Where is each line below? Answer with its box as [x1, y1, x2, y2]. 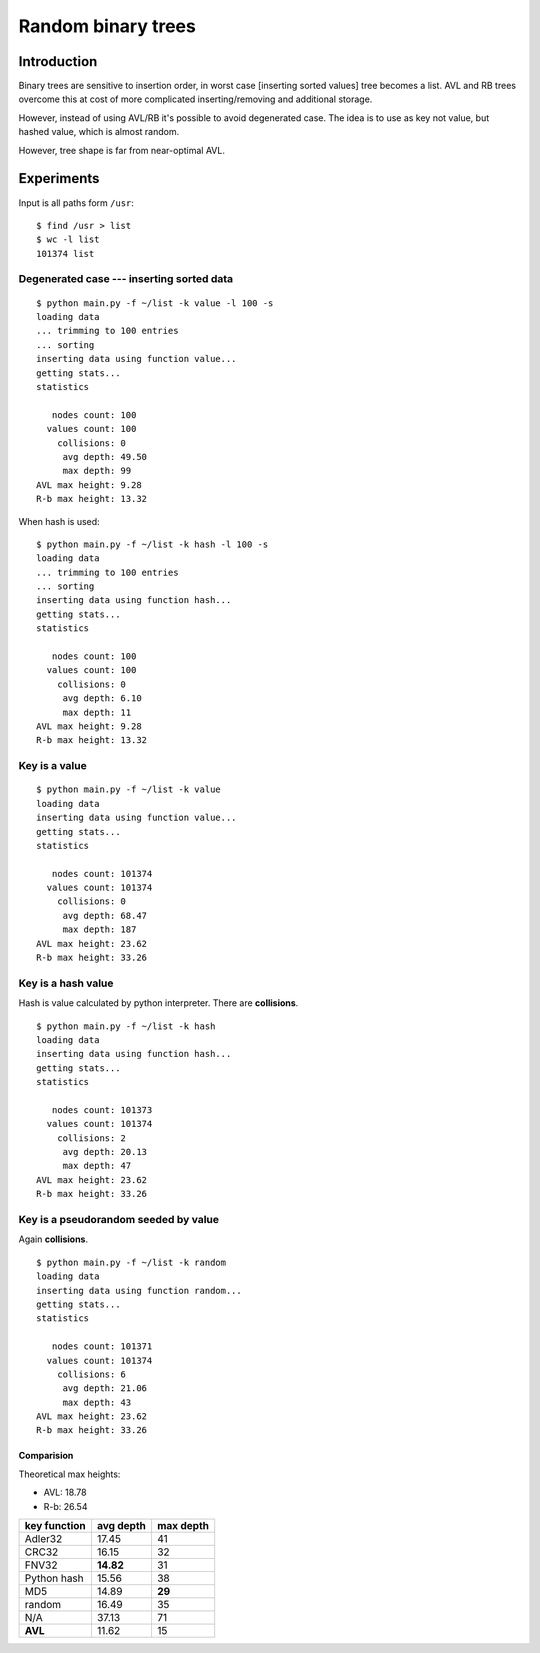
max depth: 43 [62, 1396, 132, 1408]
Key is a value [18, 759, 87, 773]
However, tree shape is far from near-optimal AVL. [18, 144, 225, 156]
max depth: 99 [62, 465, 132, 477]
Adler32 [24, 1532, 63, 1546]
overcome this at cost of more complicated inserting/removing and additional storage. [18, 93, 373, 105]
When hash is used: [18, 515, 100, 527]
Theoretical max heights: [18, 1468, 121, 1480]
